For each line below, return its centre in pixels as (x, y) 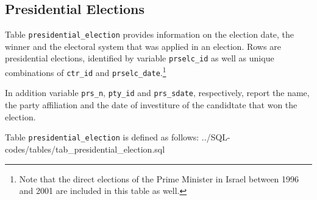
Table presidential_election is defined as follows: (102, 137)
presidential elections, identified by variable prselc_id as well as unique (140, 58)
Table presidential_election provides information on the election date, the (150, 34)
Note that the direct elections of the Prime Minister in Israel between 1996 (159, 178)
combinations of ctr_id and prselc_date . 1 (86, 71)
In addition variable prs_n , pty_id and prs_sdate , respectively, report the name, (157, 93)
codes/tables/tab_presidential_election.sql (85, 149)
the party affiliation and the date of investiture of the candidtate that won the (151, 105)
